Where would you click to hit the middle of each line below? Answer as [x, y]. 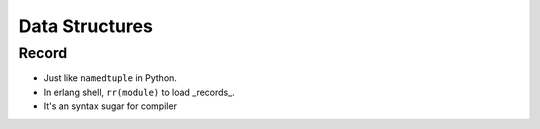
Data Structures [86, 26]
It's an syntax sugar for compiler [110, 106]
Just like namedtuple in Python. [110, 78]
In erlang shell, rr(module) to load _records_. [139, 92]
